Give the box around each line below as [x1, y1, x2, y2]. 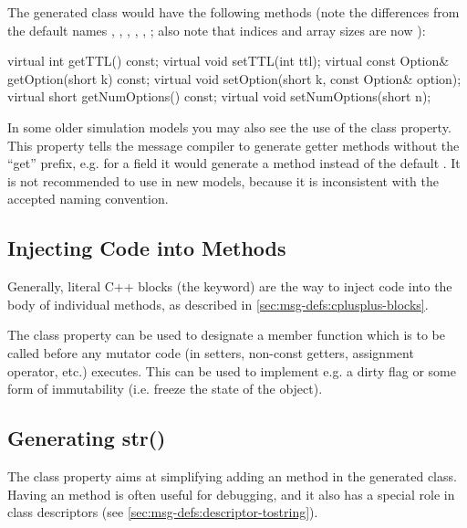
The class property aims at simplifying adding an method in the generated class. [7, 466, 457, 485]
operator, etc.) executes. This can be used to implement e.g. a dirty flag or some [7, 361, 456, 380]
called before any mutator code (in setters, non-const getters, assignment [7, 343, 414, 362]
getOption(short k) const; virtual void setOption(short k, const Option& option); [7, 69, 462, 88]
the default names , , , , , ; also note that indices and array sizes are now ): [7, 20, 426, 39]
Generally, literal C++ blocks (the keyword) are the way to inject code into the [7, 277, 452, 296]
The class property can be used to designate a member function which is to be [7, 325, 445, 344]
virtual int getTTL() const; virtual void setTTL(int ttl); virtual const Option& [7, 51, 450, 70]
